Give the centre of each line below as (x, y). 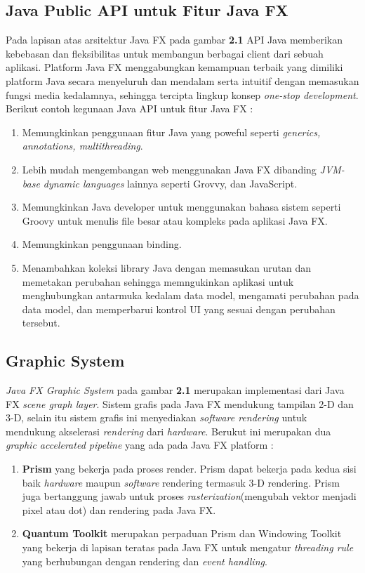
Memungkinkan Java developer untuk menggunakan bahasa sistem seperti (181, 207)
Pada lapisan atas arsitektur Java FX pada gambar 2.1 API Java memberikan (174, 40)
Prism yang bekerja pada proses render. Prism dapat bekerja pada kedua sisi (189, 469)
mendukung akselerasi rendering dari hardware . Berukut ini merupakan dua (168, 431)
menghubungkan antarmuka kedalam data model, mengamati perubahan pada (191, 295)
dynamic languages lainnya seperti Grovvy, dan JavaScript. (170, 183)
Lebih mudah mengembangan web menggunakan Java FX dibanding (169, 169)
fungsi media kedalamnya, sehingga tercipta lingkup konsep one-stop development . (182, 94)
